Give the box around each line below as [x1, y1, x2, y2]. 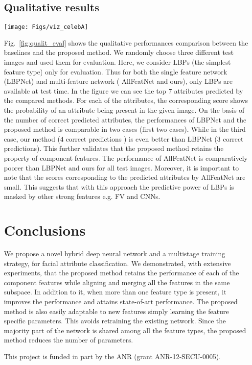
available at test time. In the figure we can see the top [4, 85, 166, 96]
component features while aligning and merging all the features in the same [4, 277, 230, 287]
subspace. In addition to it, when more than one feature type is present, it [4, 287, 227, 297]
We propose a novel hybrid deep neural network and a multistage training [4, 248, 226, 259]
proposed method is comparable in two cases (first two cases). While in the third [4, 124, 246, 134]
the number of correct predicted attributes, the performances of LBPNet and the [4, 114, 247, 124]
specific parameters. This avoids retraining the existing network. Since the [4, 316, 226, 326]
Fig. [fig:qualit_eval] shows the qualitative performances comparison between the [4, 37, 248, 48]
